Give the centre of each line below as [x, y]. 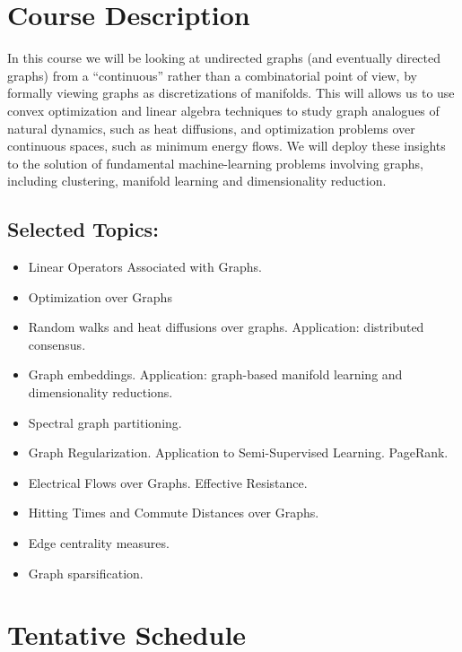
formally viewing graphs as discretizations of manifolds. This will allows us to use [231, 93]
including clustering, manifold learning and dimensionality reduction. [197, 181]
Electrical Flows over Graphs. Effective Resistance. [168, 482]
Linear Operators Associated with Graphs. [145, 267]
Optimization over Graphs [100, 296]
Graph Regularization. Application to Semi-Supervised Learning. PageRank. [238, 452]
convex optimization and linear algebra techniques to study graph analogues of [223, 110]
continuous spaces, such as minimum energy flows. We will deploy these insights [227, 146]
